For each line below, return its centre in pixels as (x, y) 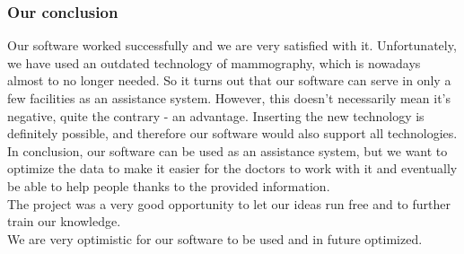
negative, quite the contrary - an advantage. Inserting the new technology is (216, 115)
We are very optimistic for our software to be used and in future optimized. (215, 238)
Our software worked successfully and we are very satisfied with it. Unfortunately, (232, 45)
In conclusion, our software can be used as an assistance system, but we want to (228, 150)
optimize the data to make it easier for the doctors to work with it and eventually (232, 168)
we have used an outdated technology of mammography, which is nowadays (214, 62)
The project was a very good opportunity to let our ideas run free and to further (229, 203)
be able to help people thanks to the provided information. (169, 185)
